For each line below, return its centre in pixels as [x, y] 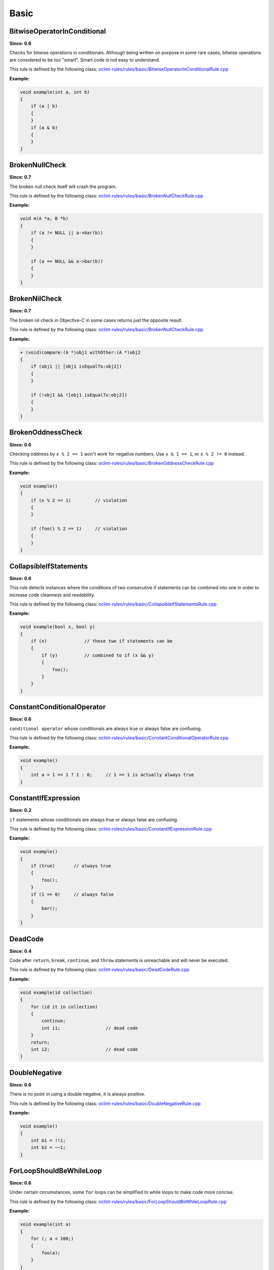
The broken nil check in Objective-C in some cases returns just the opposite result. [96, 320]
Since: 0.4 [21, 951]
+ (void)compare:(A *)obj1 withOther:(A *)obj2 [80, 352]
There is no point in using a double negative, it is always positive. [77, 1094]
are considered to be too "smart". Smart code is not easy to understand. [85, 60]
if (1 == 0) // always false [72, 894]
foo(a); [51, 1253]
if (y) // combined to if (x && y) [98, 655]
